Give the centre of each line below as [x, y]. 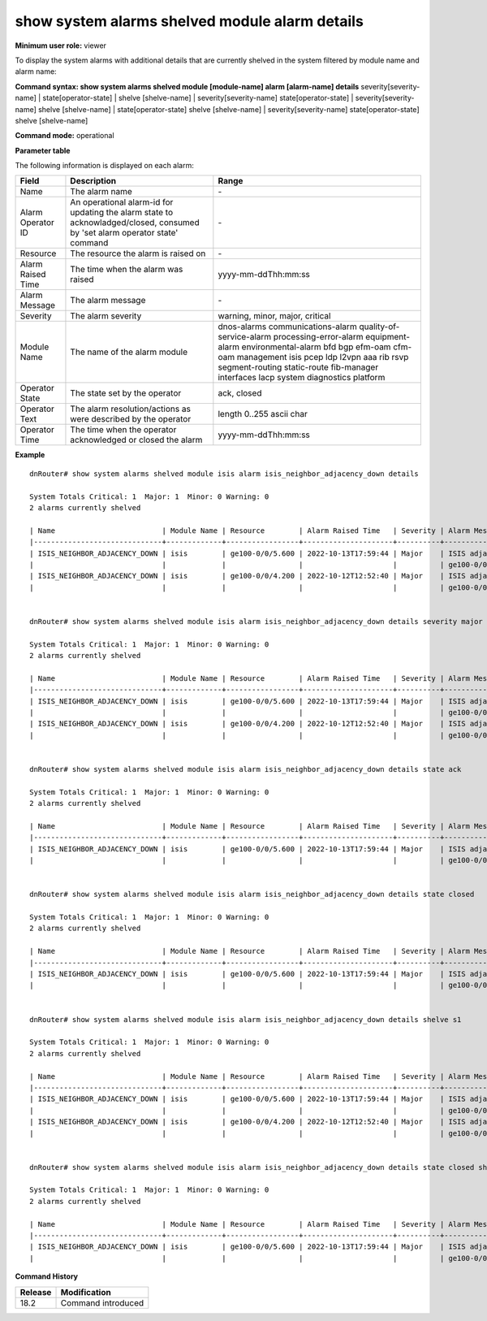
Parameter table [43, 150]
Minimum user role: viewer [61, 45]
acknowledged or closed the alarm [136, 440]
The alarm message [108, 301]
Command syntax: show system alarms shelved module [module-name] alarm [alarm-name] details [187, 86]
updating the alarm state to [122, 213]
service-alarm [245, 337]
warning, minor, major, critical [274, 316]
